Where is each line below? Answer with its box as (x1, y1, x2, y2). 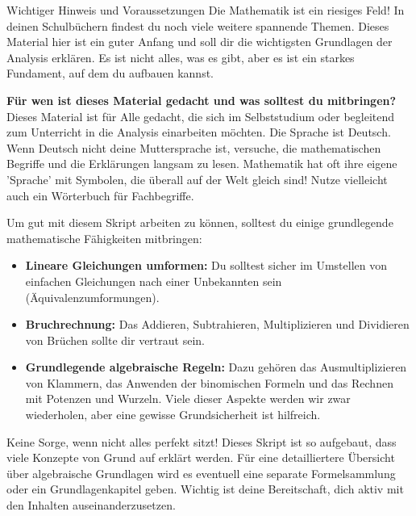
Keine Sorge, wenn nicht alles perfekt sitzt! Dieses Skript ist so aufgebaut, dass (6, 433, 397, 450)
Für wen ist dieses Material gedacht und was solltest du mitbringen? (6, 91, 397, 108)
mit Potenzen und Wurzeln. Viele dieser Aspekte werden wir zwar (25, 390, 351, 407)
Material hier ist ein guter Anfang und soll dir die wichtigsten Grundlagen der (6, 33, 393, 50)
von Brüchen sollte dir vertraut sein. (25, 331, 205, 348)
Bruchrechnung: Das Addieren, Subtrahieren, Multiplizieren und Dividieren (25, 316, 410, 333)
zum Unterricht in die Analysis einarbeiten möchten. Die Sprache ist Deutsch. (6, 124, 391, 141)
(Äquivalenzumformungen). (25, 288, 160, 305)
